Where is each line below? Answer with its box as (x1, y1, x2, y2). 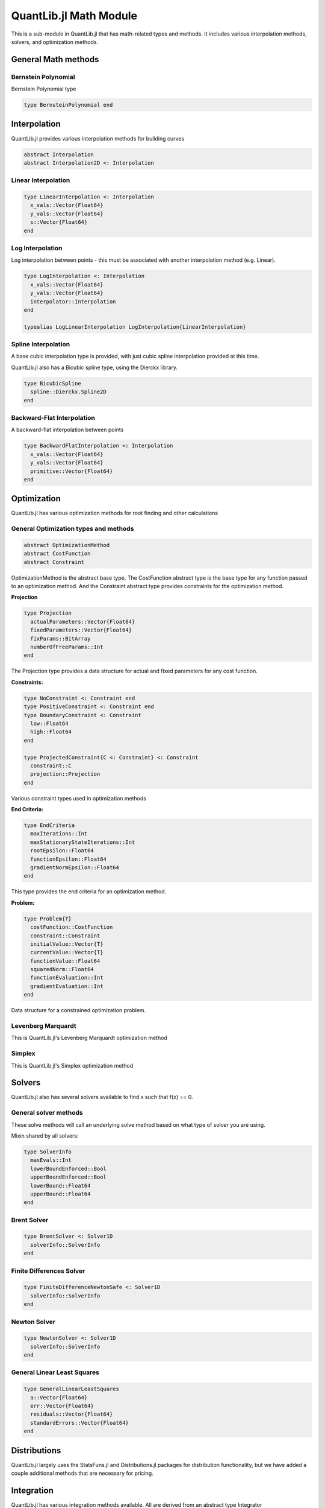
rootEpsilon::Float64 (30, 847, 94, 854)
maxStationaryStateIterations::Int (30, 838, 135, 846)
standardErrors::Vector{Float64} (30, 1419, 129, 1426)
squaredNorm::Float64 (30, 966, 94, 973)
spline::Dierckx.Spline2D (30, 388, 107, 395)
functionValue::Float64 (30, 957, 101, 965)
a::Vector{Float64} (30, 1394, 88, 1401)
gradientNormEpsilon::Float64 (30, 864, 120, 871)
